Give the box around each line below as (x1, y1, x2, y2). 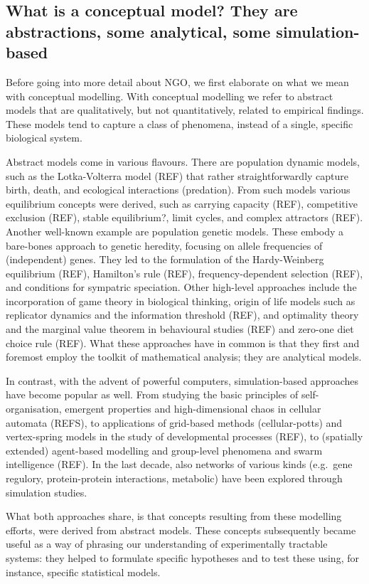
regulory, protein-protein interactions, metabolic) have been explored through (6, 471, 343, 486)
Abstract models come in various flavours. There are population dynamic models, (6, 154, 360, 169)
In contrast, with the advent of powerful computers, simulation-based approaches (6, 373, 358, 388)
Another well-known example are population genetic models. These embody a (6, 223, 344, 238)
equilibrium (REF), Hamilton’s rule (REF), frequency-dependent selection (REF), (6, 265, 363, 280)
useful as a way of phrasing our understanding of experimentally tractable (6, 536, 328, 551)
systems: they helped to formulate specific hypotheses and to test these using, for (6, 550, 359, 565)
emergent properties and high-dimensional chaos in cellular (65, 401, 321, 416)
